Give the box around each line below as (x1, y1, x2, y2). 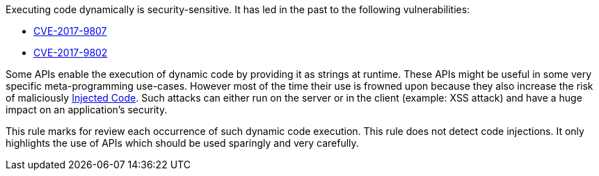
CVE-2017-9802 (33, 47, 108, 58)
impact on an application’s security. (6, 104, 168, 115)
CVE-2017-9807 (33, 25, 107, 37)
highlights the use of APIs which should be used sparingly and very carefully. (6, 137, 359, 149)
